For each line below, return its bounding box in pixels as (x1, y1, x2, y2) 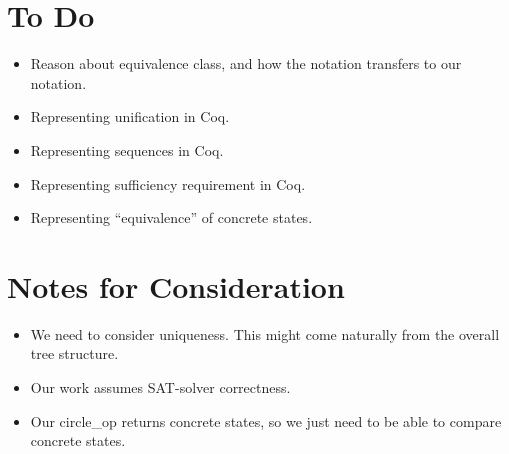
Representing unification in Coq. (30, 106, 230, 127)
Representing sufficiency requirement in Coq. (30, 173, 306, 194)
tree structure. (30, 343, 119, 364)
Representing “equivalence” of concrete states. (30, 207, 313, 228)
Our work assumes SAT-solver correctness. (30, 377, 291, 397)
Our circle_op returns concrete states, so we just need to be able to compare (30, 410, 502, 431)
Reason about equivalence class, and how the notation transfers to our (30, 53, 462, 74)
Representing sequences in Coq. (30, 139, 224, 160)
